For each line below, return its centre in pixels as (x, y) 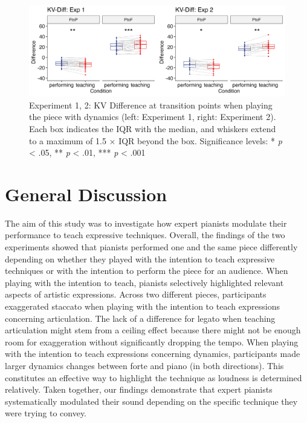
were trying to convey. (46, 413)
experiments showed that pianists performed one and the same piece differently (151, 247)
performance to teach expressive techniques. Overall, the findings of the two (145, 235)
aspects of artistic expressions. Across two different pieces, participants (136, 294)
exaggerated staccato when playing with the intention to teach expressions (142, 306)
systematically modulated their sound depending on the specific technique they (151, 401)
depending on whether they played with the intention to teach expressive (140, 258)
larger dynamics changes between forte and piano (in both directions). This (144, 365)
